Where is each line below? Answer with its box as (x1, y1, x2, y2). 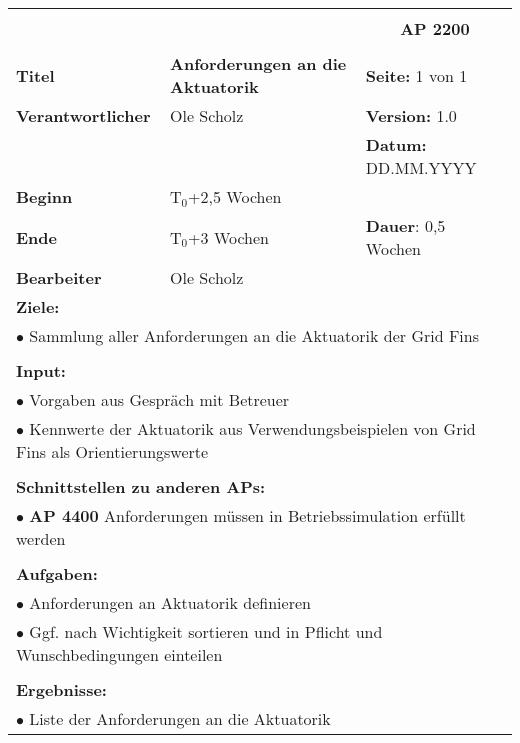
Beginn (16, 185, 73, 208)
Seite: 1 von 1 (365, 63, 468, 87)
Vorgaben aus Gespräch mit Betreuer (29, 388, 290, 411)
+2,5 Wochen (188, 185, 282, 208)
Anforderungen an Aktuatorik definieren (29, 591, 311, 614)
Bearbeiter (16, 266, 102, 289)
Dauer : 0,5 (365, 214, 446, 237)
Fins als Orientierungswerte (16, 440, 209, 463)
